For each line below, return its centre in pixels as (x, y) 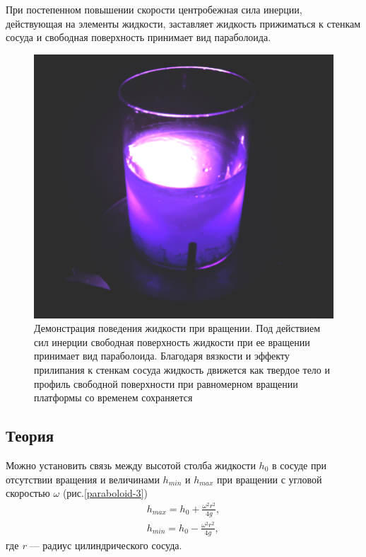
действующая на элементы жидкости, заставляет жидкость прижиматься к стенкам (183, 23)
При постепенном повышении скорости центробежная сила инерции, (154, 9)
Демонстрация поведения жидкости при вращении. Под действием (177, 328)
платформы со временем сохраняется (113, 397)
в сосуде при (299, 465)
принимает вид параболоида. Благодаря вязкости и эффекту (162, 356)
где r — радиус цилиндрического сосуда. (94, 545)
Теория (30, 436)
